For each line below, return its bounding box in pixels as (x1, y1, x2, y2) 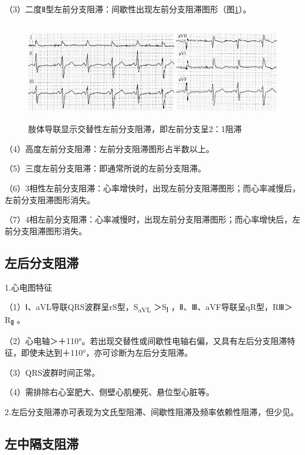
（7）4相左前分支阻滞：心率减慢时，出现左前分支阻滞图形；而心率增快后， (5, 213, 292, 225)
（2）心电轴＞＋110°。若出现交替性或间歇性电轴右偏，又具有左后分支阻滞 (5, 335, 287, 347)
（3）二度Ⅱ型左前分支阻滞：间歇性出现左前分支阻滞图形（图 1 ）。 (5, 3, 251, 15)
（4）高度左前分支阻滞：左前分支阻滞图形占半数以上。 (5, 142, 214, 154)
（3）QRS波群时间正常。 (5, 366, 100, 378)
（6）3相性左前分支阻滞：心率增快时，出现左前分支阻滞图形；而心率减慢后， (5, 181, 300, 194)
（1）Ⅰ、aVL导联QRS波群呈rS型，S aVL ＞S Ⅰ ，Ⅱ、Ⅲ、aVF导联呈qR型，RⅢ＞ (5, 301, 293, 314)
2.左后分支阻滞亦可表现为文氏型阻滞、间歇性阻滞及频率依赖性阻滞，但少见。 (5, 405, 299, 417)
